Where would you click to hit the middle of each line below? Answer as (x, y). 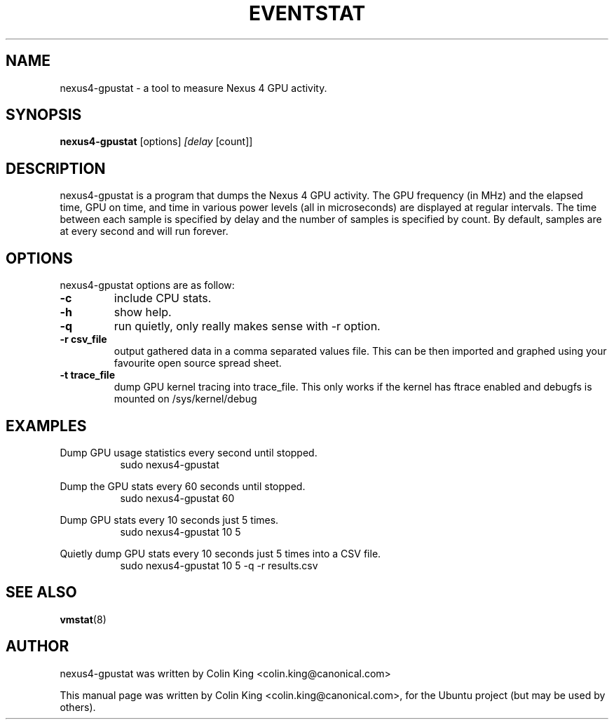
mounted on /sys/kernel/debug (185, 399)
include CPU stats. (163, 298)
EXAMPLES (46, 426)
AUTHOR (37, 646)
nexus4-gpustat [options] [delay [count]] (156, 142)
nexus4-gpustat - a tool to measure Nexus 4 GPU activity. (193, 88)
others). (78, 707)
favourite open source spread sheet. (198, 363)
